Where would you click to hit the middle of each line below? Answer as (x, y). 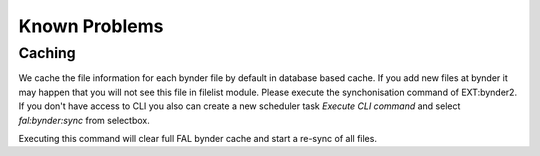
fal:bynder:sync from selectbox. (84, 120)
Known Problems (91, 26)
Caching (47, 53)
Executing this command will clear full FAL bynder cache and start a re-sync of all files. (197, 138)
